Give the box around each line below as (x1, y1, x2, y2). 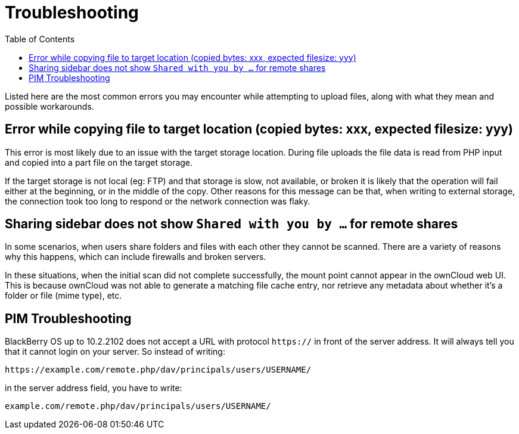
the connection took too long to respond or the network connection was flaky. (5, 196, 310, 206)
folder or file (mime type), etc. (5, 290, 122, 301)
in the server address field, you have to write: (5, 383, 182, 393)
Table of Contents (5, 33, 75, 44)
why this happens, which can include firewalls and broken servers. (5, 252, 266, 262)
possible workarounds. (5, 101, 94, 111)
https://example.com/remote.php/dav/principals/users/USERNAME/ (5, 365, 312, 375)
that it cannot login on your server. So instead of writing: (5, 346, 225, 357)
